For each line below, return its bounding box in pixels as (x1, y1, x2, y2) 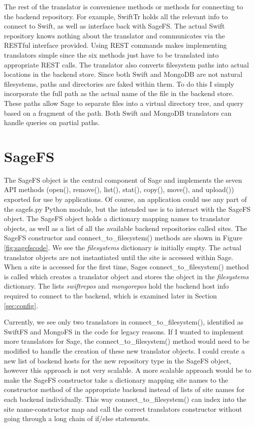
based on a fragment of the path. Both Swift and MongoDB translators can (4, 107, 232, 118)
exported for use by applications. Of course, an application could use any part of (4, 194, 247, 204)
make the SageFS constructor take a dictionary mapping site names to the (4, 374, 228, 385)
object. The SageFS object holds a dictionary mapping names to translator (4, 213, 230, 224)
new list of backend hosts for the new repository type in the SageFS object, (4, 355, 231, 365)
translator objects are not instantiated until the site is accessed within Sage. (4, 252, 233, 262)
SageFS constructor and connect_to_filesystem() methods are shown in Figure (4, 232, 243, 243)
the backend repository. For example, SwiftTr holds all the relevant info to (4, 11, 228, 21)
